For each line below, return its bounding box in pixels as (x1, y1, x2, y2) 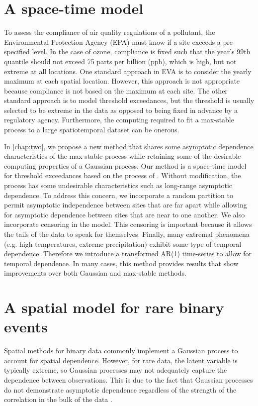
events (4, 316, 48, 337)
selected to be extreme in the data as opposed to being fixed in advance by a (4, 104, 238, 115)
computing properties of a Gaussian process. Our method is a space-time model (4, 160, 247, 171)
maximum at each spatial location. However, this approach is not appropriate (4, 76, 240, 86)
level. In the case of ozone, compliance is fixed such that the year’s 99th (32, 46, 251, 57)
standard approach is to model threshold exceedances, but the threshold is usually (4, 95, 255, 105)
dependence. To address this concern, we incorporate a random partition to (4, 190, 233, 200)
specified (4, 46, 30, 57)
